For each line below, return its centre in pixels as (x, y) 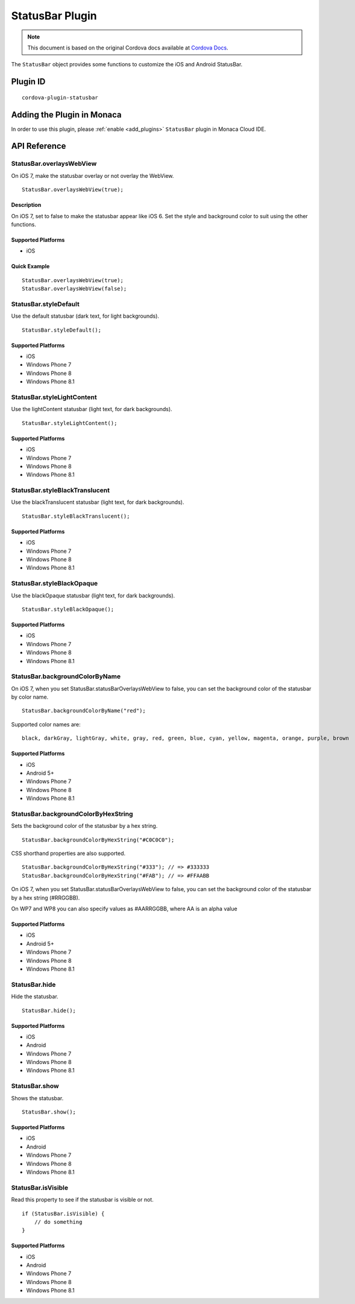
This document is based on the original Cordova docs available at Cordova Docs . (128, 48)
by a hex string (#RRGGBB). (46, 898)
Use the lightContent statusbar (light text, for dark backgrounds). (92, 409)
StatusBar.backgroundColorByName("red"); (84, 711)
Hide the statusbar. (35, 997)
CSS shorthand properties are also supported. (68, 854)
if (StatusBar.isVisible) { (63, 1214)
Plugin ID (28, 82)
